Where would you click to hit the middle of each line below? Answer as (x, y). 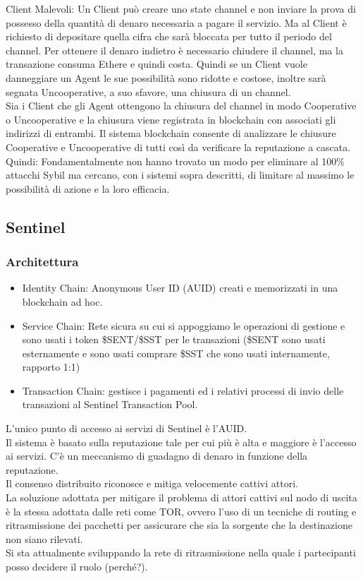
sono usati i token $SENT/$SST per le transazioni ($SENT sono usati (174, 339)
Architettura (42, 262)
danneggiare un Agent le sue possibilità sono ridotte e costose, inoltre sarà (166, 77)
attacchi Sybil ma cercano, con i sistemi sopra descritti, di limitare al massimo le (180, 175)
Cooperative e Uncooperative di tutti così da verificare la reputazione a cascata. (178, 147)
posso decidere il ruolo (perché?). (77, 566)
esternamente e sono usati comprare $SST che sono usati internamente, (176, 353)
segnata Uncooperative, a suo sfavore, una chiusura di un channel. (148, 91)
